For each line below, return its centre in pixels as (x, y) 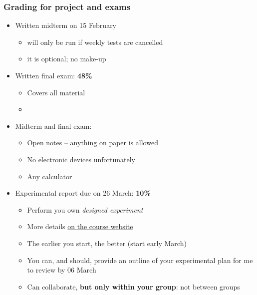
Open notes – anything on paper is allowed (93, 143)
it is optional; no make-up (67, 59)
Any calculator (50, 176)
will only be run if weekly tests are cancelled (95, 42)
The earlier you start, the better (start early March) (107, 243)
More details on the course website (80, 226)
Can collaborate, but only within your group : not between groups (133, 286)
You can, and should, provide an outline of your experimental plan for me (140, 260)
